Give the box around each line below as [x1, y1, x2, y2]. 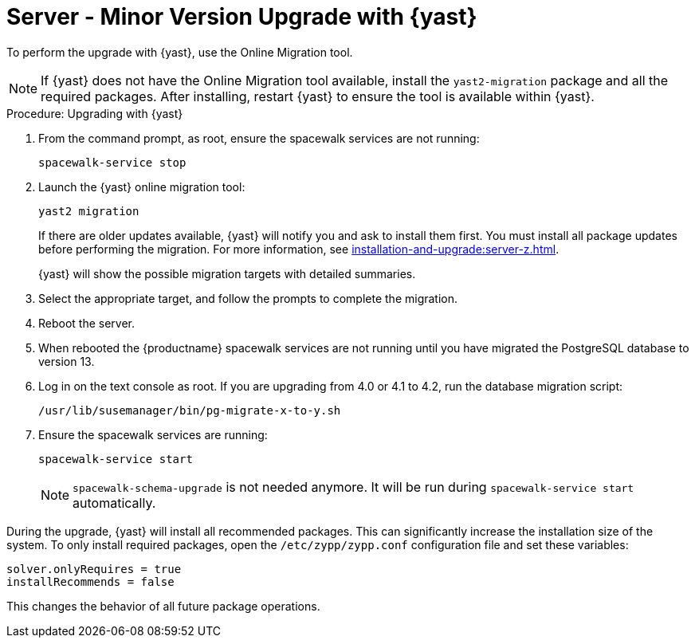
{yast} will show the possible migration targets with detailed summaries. [38, 266, 416, 281]
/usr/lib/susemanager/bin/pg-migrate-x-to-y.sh [38, 403, 341, 417]
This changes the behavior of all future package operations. [6, 599, 320, 613]
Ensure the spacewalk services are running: [38, 427, 268, 442]
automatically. [73, 494, 156, 511]
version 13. [38, 354, 95, 368]
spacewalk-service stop [38, 155, 187, 169]
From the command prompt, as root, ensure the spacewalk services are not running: [38, 131, 480, 145]
